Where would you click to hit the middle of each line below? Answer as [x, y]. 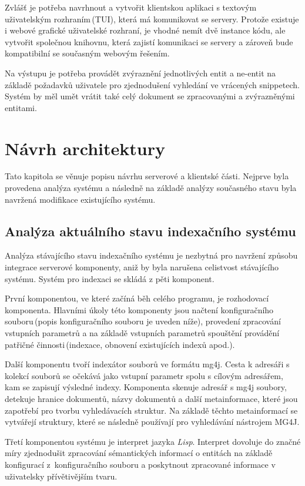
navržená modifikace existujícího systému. [80, 199]
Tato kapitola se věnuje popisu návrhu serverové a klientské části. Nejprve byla [147, 176]
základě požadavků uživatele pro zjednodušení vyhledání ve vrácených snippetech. [152, 84]
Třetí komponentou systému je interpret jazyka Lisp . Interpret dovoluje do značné [153, 441]
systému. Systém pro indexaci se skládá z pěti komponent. [110, 278]
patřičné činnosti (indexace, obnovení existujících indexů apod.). [120, 344]
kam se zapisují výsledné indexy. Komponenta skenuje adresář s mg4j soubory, [146, 387]
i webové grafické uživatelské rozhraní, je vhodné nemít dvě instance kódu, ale [145, 30]
